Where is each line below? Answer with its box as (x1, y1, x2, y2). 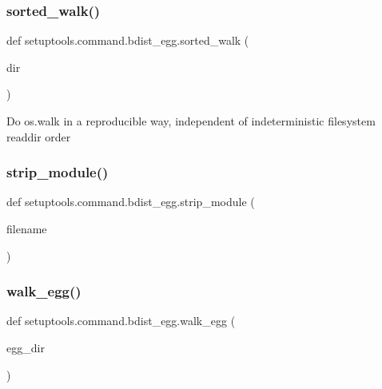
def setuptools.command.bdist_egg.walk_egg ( (6, 312, 236, 329)
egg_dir (6, 339, 45, 355)
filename (6, 220, 47, 236)
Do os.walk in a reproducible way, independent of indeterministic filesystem (6, 113, 376, 129)
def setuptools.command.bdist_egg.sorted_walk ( (6, 32, 249, 49)
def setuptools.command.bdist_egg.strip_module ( (6, 193, 255, 210)
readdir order (6, 128, 71, 145)
